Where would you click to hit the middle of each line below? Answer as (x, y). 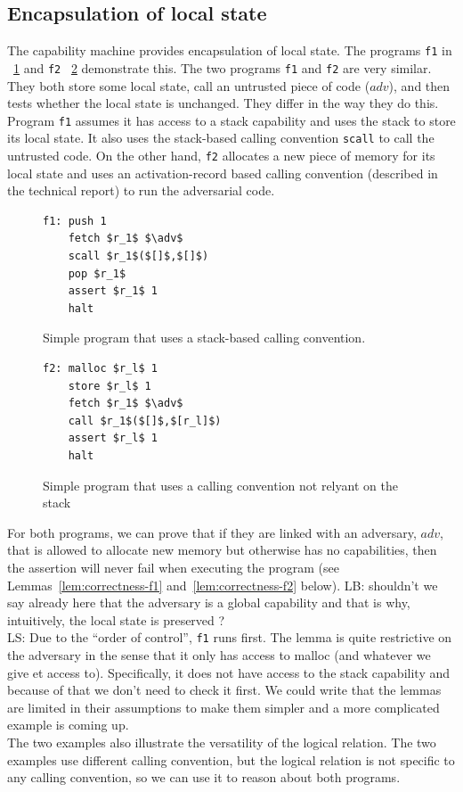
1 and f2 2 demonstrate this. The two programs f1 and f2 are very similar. (223, 67)
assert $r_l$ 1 (113, 438)
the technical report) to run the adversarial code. (141, 190)
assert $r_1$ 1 (113, 291)
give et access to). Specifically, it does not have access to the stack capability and (228, 672)
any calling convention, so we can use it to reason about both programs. (204, 777)
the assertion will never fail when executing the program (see (173, 567)
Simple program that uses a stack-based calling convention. (204, 338)
